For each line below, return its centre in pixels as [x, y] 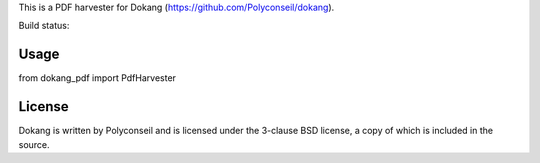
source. [34, 144]
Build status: [44, 26]
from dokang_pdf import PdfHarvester [97, 78]
